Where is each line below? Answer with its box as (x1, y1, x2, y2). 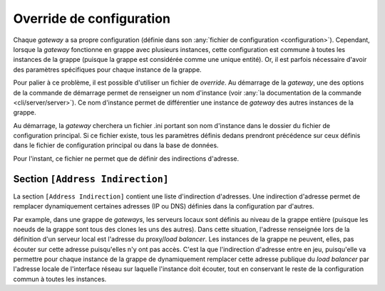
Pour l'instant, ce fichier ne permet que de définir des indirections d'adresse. (13, 154, 239, 163)
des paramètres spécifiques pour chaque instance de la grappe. (13, 65, 202, 74)
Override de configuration (13, 11, 171, 26)
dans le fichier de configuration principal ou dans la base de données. (13, 141, 219, 149)
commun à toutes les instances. (13, 275, 107, 283)
